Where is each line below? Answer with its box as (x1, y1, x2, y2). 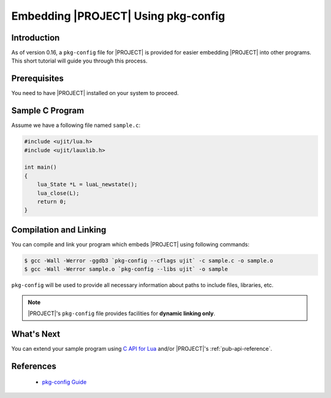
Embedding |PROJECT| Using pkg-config (11, 9, 226, 23)
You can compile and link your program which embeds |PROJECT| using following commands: (11, 240, 249, 248)
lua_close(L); (37, 189, 80, 196)
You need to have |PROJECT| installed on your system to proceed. (11, 90, 179, 97)
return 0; (37, 198, 67, 205)
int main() (24, 164, 57, 171)
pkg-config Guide (42, 378, 87, 386)
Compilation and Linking (11, 224, 107, 235)
